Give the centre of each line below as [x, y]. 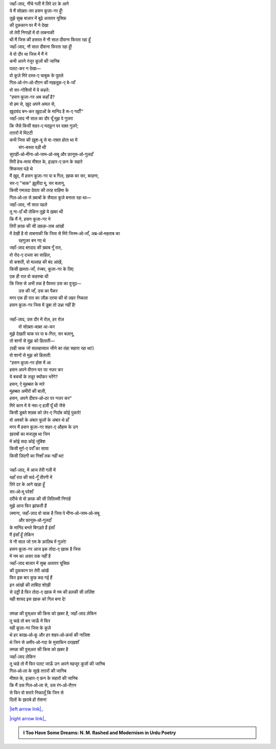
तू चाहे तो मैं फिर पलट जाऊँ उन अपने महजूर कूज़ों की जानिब [57, 663]
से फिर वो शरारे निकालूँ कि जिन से [37, 693]
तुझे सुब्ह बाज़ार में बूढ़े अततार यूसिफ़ [38, 18]
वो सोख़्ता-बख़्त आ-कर [37, 327]
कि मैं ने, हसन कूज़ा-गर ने [30, 219]
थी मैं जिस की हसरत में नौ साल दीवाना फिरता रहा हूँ [50, 39]
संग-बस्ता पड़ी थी [32, 147]
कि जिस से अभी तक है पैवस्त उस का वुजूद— [45, 284]
